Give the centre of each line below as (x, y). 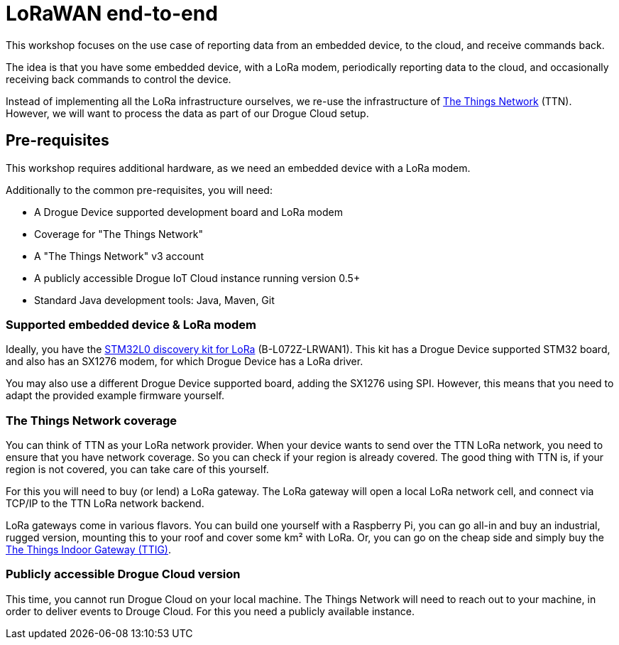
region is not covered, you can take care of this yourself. (137, 470)
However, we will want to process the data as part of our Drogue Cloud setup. (187, 113)
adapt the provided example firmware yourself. (115, 396)
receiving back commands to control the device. (119, 79)
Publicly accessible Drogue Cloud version (123, 574)
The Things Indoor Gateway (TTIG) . (89, 550)
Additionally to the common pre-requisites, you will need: (139, 190)
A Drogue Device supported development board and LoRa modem (188, 212)
